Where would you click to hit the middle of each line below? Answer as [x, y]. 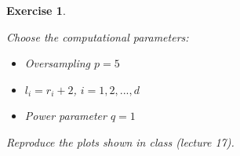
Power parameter [65, 116]
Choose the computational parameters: [98, 36]
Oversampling [57, 63]
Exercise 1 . [36, 10]
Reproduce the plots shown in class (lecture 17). [120, 141]
